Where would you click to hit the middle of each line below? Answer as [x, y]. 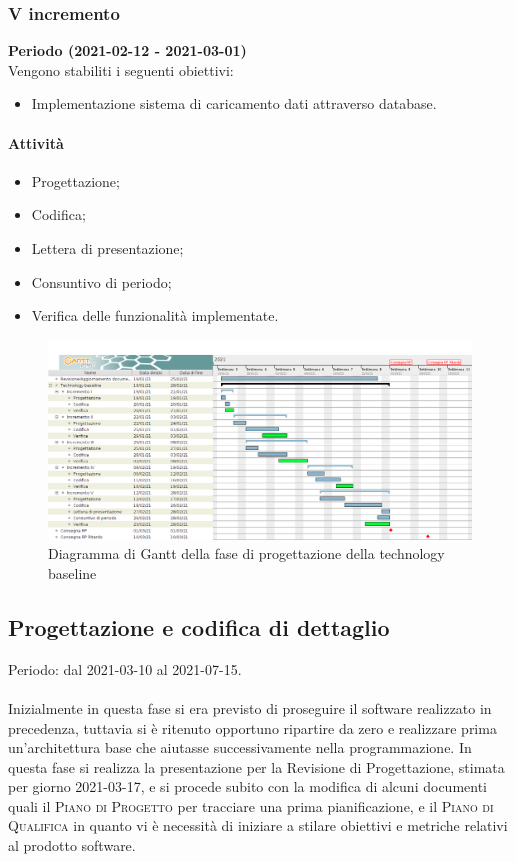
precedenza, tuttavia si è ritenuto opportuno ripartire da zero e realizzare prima [252, 727]
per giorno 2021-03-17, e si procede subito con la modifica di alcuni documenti [247, 786]
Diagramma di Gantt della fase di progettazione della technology [246, 553]
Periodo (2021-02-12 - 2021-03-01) [127, 50]
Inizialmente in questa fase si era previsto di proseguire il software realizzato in [250, 707]
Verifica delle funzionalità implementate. [155, 315]
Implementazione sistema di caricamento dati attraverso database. [234, 103]
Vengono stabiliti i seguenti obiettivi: [121, 69]
